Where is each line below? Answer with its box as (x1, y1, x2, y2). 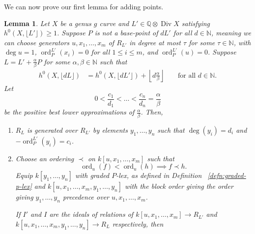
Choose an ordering (15, 153, 74, 163)
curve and (99, 18, 129, 28)
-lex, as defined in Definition (116, 170, 202, 180)
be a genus (60, 18, 91, 28)
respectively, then (112, 218, 164, 229)
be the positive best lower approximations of (4, 107, 135, 117)
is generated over (27, 124, 78, 135)
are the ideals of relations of (49, 209, 134, 219)
